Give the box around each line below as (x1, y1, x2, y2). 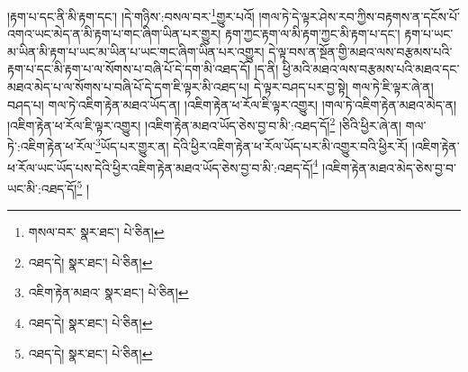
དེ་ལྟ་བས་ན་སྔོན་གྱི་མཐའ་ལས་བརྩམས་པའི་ (268, 41, 453, 60)
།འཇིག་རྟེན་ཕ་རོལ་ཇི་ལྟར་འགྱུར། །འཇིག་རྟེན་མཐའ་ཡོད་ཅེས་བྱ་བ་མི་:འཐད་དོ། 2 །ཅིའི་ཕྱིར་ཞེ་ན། (7, 113, 402, 134)
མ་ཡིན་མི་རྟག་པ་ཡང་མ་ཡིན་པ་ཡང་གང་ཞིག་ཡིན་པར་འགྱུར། (7, 41, 265, 60)
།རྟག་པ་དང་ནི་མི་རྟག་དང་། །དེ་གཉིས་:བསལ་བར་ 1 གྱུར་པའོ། (7, 5, 255, 25)
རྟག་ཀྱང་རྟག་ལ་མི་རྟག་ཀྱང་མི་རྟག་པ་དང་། (224, 24, 400, 43)
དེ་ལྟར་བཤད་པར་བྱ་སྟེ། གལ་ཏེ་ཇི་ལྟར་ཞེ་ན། (253, 77, 434, 96)
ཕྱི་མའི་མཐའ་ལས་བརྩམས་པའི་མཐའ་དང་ (282, 59, 460, 78)
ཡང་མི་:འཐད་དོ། (7, 178, 77, 197)
